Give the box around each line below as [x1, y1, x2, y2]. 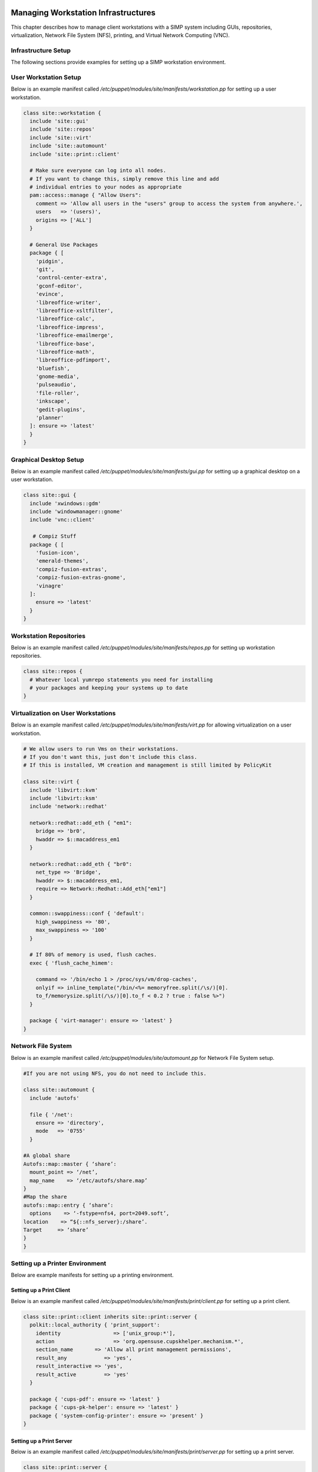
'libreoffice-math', [35, 348, 95, 355]
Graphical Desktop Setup [11, 455, 84, 463]
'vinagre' [35, 582, 64, 589]
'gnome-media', [35, 373, 79, 380]
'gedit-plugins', [35, 406, 86, 413]
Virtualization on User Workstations [11, 709, 116, 717]
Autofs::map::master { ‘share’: [23, 1161, 117, 1167]
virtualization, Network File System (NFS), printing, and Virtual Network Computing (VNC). [11, 31, 230, 38]
